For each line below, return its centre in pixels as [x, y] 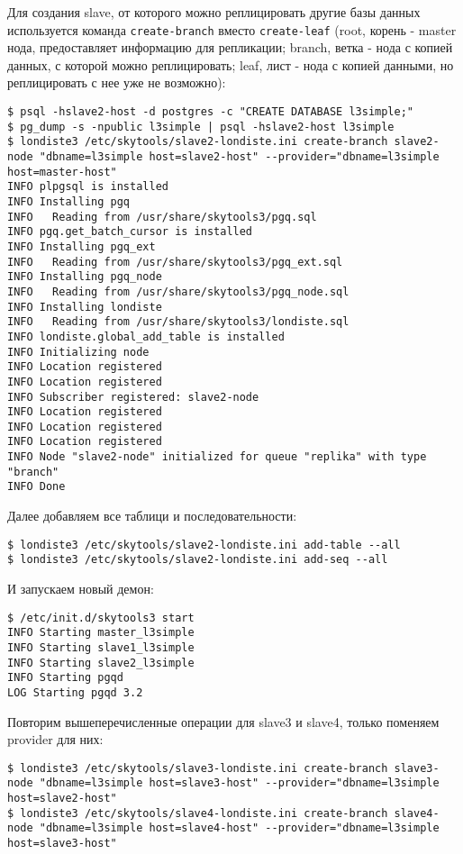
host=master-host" [62, 172]
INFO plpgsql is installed [88, 187]
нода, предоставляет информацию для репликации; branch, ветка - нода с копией [230, 47]
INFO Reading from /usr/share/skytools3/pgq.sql [162, 217]
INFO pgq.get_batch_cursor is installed [130, 232]
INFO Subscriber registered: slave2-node [133, 397]
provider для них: [55, 739]
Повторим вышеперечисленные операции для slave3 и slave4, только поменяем [223, 721]
